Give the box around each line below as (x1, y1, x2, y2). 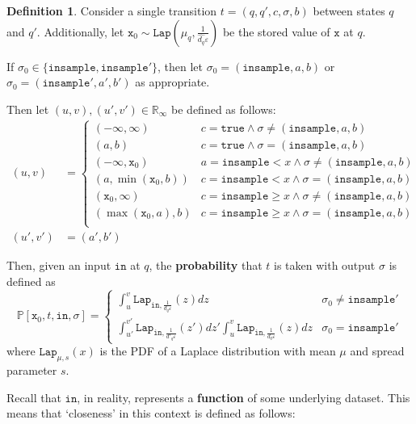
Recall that (6, 388, 61, 405)
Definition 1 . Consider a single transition (6, 2, 217, 19)
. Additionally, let (36, 23, 124, 40)
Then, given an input (6, 257, 111, 274)
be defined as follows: (171, 100, 276, 117)
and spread (350, 342, 405, 359)
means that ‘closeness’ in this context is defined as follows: (6, 405, 296, 422)
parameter (6, 362, 57, 379)
